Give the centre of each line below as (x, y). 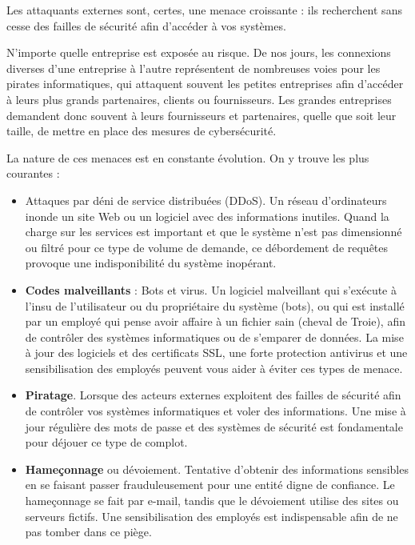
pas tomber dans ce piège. (88, 532)
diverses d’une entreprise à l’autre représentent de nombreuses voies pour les (194, 68)
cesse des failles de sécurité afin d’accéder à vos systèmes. (146, 25)
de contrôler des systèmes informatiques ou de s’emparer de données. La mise (214, 337)
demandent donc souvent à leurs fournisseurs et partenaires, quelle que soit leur (202, 115)
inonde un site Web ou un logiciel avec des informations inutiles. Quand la (207, 216)
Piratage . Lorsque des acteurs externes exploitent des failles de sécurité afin (213, 395)
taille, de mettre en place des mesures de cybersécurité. (142, 131)
